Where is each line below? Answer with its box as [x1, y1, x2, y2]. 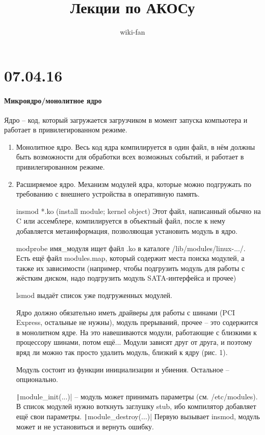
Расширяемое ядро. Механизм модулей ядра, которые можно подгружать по [16, 178, 251, 189]
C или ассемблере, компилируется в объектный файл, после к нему [16, 215, 225, 226]
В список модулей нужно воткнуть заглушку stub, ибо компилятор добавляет [16, 401, 256, 412]
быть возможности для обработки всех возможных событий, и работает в [16, 151, 244, 162]
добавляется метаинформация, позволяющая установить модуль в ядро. [16, 226, 237, 236]
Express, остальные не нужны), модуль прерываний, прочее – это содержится [16, 317, 258, 328]
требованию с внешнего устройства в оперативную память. [16, 188, 200, 199]
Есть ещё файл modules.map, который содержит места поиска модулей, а [16, 253, 245, 263]
